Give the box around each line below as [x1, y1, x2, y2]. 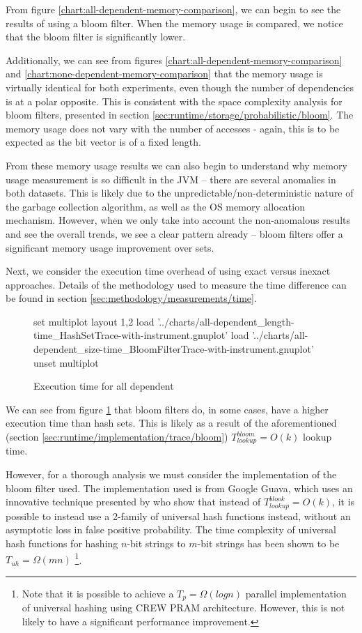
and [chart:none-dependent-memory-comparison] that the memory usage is [6, 66, 323, 81]
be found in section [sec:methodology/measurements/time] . [6, 291, 257, 305]
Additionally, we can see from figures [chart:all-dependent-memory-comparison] [6, 52, 343, 67]
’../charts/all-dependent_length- [157, 314, 294, 328]
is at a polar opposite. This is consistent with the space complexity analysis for [6, 93, 343, 108]
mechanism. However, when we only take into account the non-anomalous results [6, 213, 350, 227]
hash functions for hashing [6, 535, 118, 550]
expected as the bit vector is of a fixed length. [6, 135, 201, 149]
